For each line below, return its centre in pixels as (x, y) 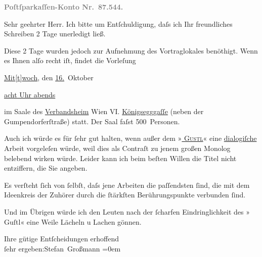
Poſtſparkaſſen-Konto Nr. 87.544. (64, 7)
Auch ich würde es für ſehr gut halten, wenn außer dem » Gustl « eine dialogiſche (130, 138)
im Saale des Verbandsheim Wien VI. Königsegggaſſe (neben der (104, 111)
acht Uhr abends (30, 94)
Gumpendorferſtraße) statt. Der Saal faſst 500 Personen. (92, 121)
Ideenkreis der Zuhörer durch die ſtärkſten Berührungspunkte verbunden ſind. (125, 195)
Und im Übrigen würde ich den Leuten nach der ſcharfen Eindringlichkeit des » (127, 211)
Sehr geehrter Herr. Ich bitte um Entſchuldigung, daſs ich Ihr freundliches (118, 23)
